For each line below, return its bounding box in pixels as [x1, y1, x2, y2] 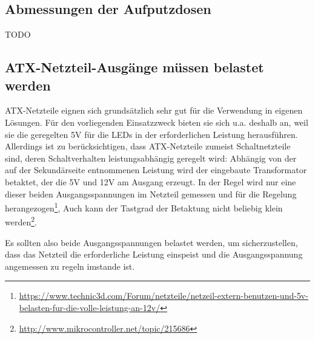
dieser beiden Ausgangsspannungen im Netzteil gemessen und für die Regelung [5, 187, 297, 200]
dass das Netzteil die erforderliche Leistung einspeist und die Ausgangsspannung [5, 248, 303, 261]
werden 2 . [5, 214, 37, 228]
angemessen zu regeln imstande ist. [5, 259, 135, 272]
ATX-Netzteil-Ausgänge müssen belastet [5, 58, 264, 77]
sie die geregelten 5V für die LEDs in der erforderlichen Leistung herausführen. [5, 128, 298, 140]
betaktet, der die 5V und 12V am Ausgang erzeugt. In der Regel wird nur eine [5, 175, 296, 188]
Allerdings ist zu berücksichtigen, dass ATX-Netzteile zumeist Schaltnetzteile [5, 140, 291, 152]
